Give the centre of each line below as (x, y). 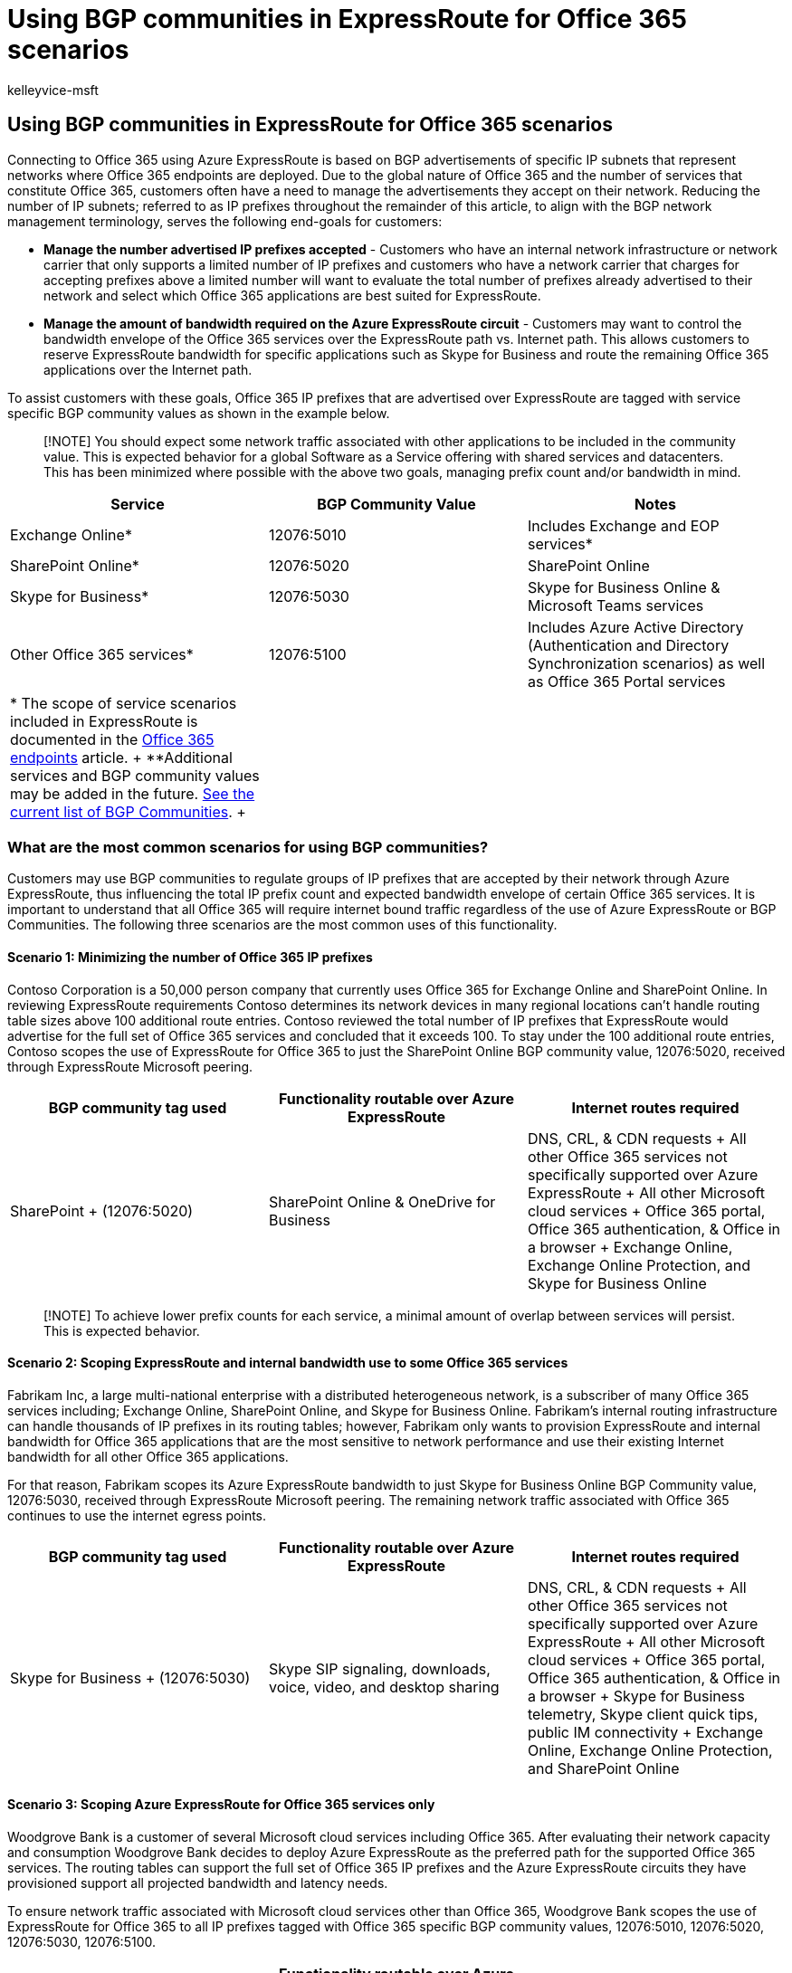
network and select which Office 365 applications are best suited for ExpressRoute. (292, 295)
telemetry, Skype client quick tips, (643, 1714)
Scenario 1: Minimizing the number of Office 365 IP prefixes (190, 957)
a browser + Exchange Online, (630, 1247)
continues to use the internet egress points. (137, 1515)
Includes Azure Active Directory (635, 627)
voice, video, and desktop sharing (384, 1687)
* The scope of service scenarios (124, 703)
